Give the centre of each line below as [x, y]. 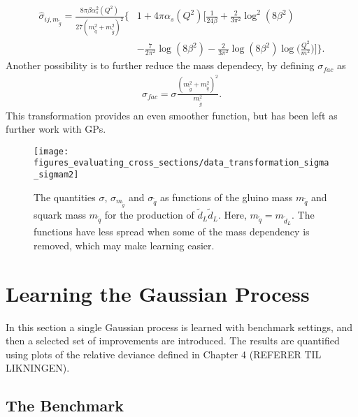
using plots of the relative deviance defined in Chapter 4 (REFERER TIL [164, 354]
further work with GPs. [56, 129]
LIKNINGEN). [38, 368]
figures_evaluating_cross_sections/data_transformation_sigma [181, 163]
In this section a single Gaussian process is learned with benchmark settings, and [179, 327]
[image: [51, 151]
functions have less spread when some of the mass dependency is [172, 232]
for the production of [149, 215]
